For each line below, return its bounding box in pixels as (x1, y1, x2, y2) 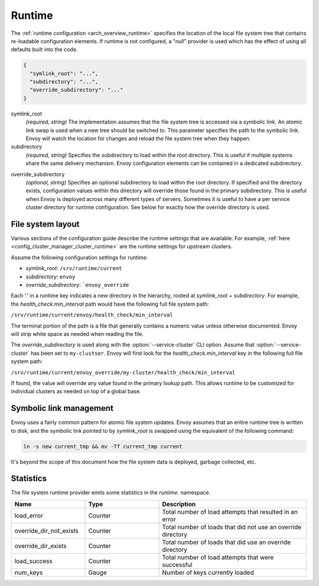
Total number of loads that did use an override (162, 538, 291, 546)
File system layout (11, 219, 80, 229)
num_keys (14, 568, 43, 577)
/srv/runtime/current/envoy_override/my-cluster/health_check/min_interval (11, 369, 236, 375)
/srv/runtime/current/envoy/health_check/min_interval (11, 312, 174, 319)
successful (162, 561, 193, 569)
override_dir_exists (14, 542, 67, 550)
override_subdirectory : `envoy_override (25, 281, 129, 289)
